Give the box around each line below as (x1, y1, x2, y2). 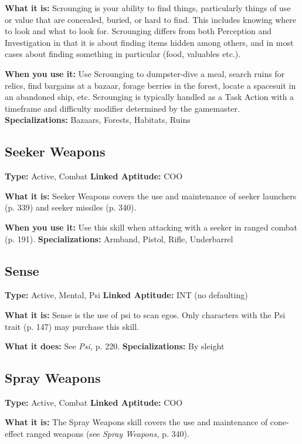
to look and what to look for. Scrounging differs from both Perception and (5, 25, 272, 37)
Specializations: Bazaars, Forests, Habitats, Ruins (5, 113, 191, 126)
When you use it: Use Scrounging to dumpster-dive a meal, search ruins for (5, 67, 285, 79)
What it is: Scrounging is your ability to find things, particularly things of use (5, 2, 291, 14)
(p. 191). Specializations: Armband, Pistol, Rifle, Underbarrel (5, 232, 233, 245)
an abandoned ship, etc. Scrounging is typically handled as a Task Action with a (5, 91, 294, 103)
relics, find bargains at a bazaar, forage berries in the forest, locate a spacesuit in (5, 79, 296, 91)
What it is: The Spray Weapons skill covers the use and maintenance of (5, 416, 268, 428)
